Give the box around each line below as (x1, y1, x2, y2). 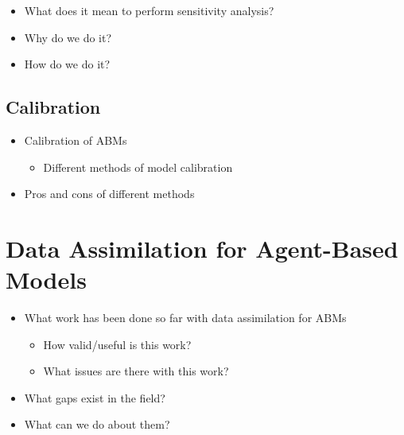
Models (6, 263, 87, 296)
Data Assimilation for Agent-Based (6, 231, 398, 264)
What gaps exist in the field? (24, 389, 165, 406)
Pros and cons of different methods (24, 185, 195, 202)
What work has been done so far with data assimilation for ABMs (24, 309, 347, 326)
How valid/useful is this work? (43, 336, 192, 352)
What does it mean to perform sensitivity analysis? (24, 2, 274, 18)
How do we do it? (24, 56, 111, 72)
